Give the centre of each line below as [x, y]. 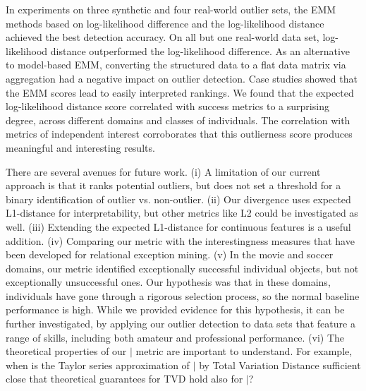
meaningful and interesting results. [80, 147]
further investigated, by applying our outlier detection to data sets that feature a [181, 324]
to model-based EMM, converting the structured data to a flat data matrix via [176, 65]
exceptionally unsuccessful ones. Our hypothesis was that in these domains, [168, 282]
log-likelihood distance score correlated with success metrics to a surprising [167, 106]
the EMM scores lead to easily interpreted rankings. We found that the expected [180, 92]
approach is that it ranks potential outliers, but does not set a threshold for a [173, 185]
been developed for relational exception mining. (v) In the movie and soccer [170, 254]
